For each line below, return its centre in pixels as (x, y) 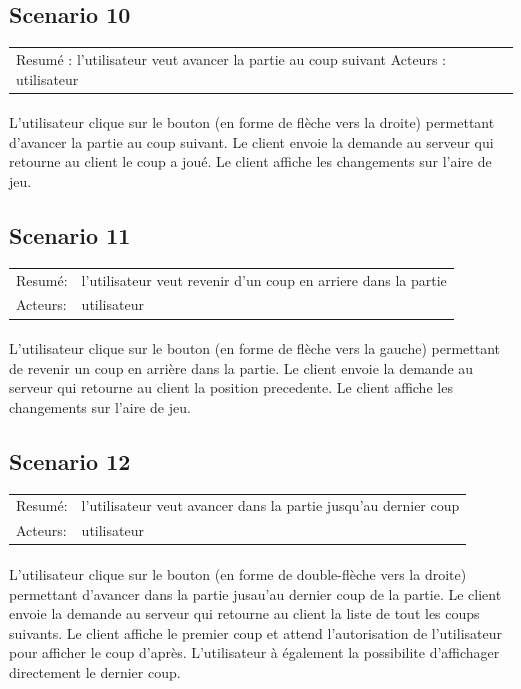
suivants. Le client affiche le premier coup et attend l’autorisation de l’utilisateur (255, 632)
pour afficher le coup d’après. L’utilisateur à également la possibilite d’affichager (254, 652)
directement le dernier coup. (95, 671)
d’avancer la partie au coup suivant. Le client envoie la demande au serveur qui (251, 141)
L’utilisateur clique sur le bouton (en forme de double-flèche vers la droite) (238, 573)
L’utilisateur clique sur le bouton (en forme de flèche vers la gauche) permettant (254, 348)
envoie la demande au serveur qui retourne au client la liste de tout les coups (244, 613)
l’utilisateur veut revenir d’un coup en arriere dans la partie (264, 279)
